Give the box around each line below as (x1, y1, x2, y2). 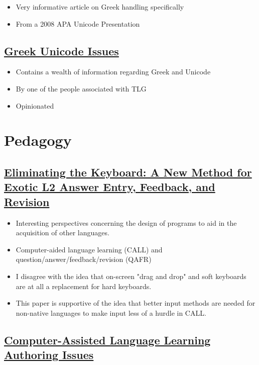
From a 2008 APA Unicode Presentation (16, 18, 140, 29)
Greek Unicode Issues (4, 43, 119, 58)
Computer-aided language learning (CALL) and (16, 244, 163, 254)
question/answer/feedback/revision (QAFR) (16, 254, 152, 264)
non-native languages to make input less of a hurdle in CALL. (16, 307, 206, 318)
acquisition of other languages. (16, 227, 109, 238)
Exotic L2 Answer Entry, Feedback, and (4, 179, 215, 195)
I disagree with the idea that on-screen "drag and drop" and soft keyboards (16, 270, 246, 281)
